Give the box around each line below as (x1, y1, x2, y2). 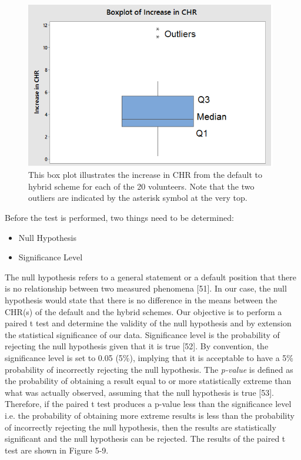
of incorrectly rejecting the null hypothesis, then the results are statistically (5, 421, 276, 433)
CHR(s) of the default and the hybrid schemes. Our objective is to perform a (5, 305, 282, 317)
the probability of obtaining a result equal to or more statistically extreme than (5, 375, 292, 387)
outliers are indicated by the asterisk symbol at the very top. (28, 191, 248, 204)
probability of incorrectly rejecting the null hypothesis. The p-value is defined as (5, 363, 293, 375)
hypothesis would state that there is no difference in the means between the (5, 294, 277, 306)
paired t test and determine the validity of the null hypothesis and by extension (5, 317, 292, 329)
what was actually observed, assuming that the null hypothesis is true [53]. (5, 386, 274, 398)
